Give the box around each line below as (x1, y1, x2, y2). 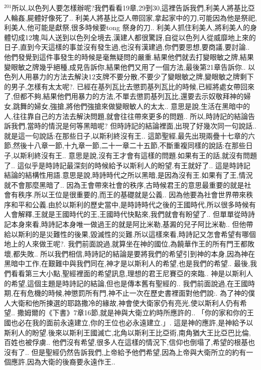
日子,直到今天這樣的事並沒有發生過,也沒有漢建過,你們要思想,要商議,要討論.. (4, 42, 250, 52)
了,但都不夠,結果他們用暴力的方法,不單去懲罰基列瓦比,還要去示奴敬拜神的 (4, 91, 244, 101)
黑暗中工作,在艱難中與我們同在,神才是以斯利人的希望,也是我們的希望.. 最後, (4, 258, 250, 269)
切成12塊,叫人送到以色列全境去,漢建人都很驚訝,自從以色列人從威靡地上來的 (11, 32, 256, 42)
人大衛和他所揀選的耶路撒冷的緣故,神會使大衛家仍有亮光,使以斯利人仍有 (4, 297, 240, 308)
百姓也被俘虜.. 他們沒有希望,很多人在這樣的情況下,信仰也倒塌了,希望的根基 (4, 337, 248, 347)
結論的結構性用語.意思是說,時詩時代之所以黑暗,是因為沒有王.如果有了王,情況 (4, 170, 253, 180)
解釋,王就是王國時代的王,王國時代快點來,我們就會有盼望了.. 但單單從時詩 (18, 209, 255, 219)
